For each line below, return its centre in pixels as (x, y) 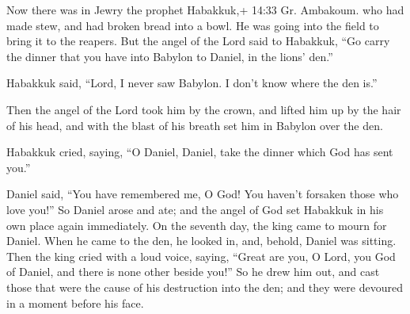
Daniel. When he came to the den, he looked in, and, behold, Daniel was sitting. (201, 241)
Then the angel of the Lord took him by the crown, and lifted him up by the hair (204, 109)
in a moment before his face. (75, 303)
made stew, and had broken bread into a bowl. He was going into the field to (193, 25)
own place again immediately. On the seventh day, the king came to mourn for (197, 225)
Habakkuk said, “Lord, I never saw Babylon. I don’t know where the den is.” (192, 83)
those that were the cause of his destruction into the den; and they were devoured (205, 287)
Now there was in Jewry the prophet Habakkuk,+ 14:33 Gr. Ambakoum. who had (205, 10)
